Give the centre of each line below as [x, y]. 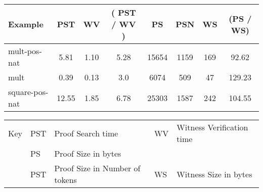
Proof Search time [86, 133]
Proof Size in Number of [97, 168]
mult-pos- [25, 51]
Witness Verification [212, 127]
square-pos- [28, 92]
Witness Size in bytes [214, 174]
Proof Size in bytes [88, 153]
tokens [65, 180]
